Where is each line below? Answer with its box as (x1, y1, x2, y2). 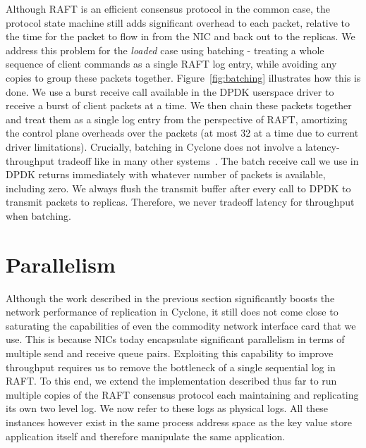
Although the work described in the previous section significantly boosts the (6, 290, 335, 305)
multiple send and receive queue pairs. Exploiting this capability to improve (6, 346, 334, 360)
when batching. (6, 208, 71, 223)
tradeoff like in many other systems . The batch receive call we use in (57, 153, 359, 168)
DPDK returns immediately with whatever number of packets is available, (6, 167, 326, 182)
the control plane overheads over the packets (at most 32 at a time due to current (6, 125, 359, 140)
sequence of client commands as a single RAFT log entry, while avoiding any (6, 56, 337, 71)
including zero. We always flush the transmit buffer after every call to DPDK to (6, 180, 351, 195)
